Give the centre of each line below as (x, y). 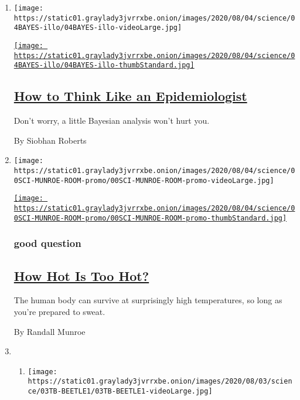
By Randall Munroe (50, 331)
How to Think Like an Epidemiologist (130, 96)
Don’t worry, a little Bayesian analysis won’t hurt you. (112, 121)
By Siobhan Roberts (50, 140)
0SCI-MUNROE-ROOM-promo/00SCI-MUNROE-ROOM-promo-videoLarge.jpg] (144, 180)
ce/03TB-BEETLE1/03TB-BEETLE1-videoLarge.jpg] (120, 391)
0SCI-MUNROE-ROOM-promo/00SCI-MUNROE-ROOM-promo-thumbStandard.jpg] (150, 218)
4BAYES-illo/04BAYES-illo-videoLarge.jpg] (98, 28)
